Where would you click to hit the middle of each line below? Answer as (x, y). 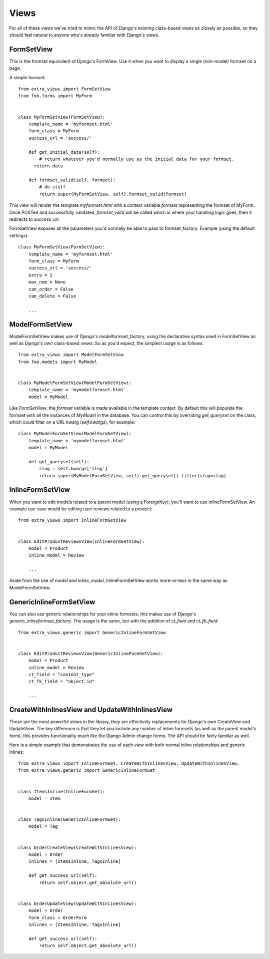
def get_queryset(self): (59, 461)
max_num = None (47, 282)
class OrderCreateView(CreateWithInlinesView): (77, 847)
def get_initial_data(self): (64, 152)
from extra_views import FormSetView (64, 89)
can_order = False (51, 289)
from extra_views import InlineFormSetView (72, 520)
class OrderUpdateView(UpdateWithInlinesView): (77, 903)
